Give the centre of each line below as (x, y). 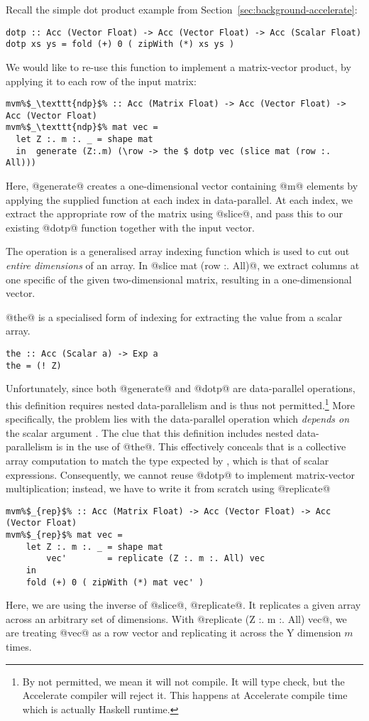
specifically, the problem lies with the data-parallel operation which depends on (178, 419)
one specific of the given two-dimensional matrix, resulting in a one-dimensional (179, 279)
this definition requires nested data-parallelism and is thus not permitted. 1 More (180, 403)
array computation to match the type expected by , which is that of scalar (167, 460)
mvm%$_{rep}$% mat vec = (64, 535)
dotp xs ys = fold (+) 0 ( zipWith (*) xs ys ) (120, 44)
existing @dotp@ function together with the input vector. (130, 227)
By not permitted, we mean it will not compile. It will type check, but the (183, 681)
